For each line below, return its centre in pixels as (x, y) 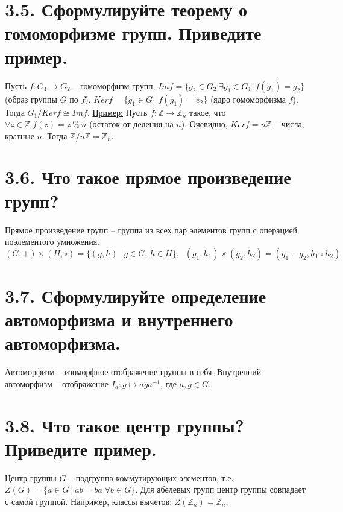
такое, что (208, 112)
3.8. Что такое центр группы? (124, 425)
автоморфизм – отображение (57, 383)
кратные (20, 135)
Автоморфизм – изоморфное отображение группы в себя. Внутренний (133, 372)
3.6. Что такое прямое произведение (148, 177)
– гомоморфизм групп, (114, 85)
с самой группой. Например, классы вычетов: (89, 501)
